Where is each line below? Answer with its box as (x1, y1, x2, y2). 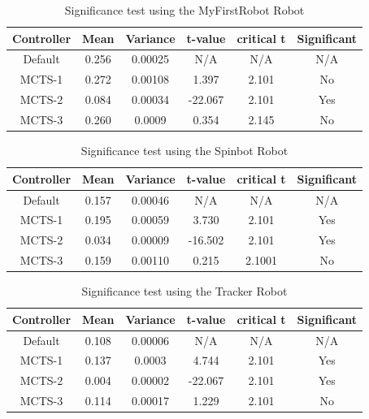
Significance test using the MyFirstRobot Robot (64, 2, 305, 18)
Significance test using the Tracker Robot (81, 283, 288, 300)
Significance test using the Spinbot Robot (80, 142, 289, 159)
